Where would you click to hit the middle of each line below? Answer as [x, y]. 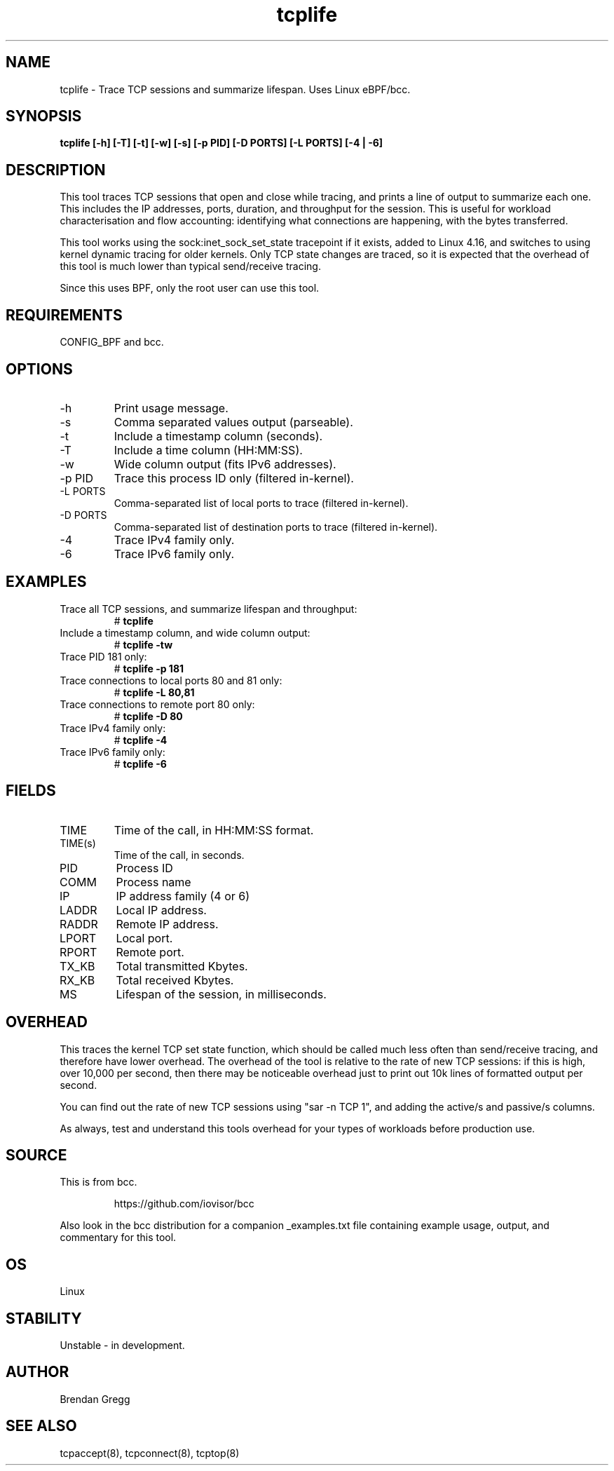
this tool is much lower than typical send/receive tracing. [190, 266]
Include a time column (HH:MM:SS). [208, 450]
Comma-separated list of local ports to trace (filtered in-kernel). [261, 503]
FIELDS [31, 791]
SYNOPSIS [44, 116]
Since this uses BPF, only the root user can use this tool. [190, 288]
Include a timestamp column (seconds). [218, 436]
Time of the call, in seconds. [179, 855]
